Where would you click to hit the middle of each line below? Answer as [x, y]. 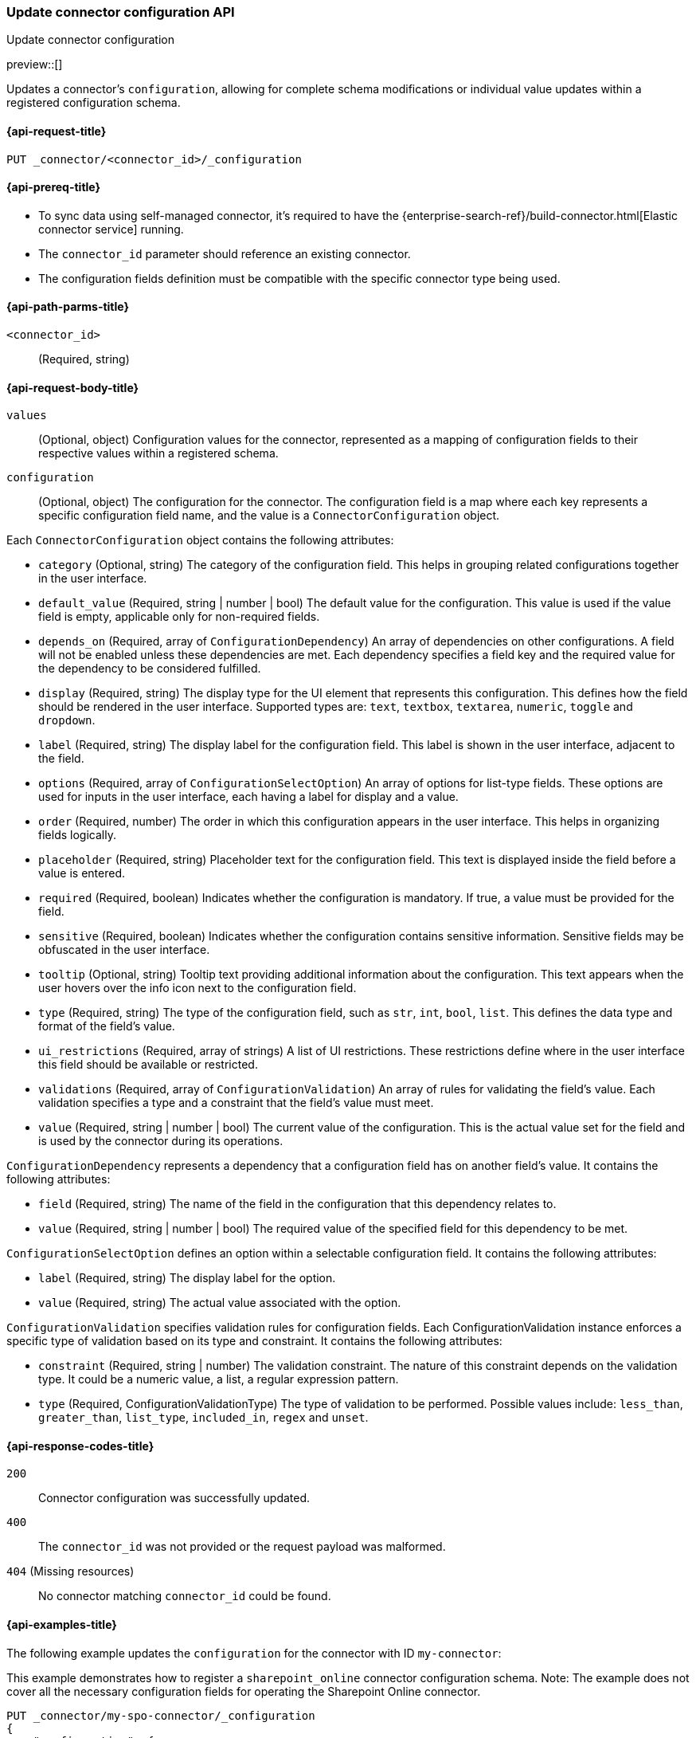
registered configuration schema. [94, 103]
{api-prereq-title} [54, 187]
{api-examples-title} [62, 1625]
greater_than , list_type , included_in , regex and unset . [203, 1418]
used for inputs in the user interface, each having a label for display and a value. [248, 797]
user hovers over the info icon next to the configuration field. [197, 988]
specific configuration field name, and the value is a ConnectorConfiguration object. [269, 516]
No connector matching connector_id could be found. [185, 1596]
